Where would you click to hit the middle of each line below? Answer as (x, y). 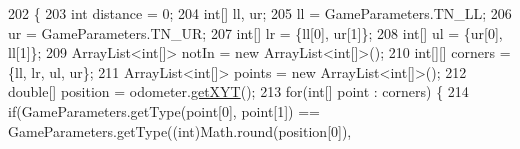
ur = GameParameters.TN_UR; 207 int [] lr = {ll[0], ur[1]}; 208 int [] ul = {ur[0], (255, 32)
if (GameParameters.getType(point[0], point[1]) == (164, 110)
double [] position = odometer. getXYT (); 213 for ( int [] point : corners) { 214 (238, 91)
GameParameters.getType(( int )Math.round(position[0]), (180, 130)
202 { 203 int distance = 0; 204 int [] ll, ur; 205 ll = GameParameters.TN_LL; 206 (260, 13)
